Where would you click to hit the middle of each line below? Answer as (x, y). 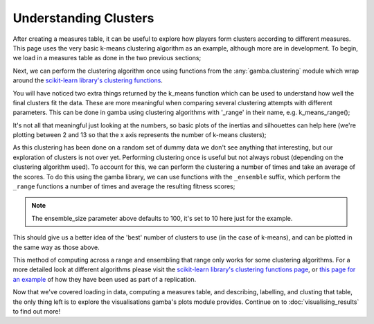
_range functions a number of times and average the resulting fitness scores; (124, 186)
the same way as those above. (56, 247)
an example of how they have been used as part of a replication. (105, 279)
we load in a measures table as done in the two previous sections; (107, 58)
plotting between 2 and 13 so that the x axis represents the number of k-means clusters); (140, 135)
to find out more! (37, 311)
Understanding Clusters (83, 18)
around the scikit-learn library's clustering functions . (88, 80)
